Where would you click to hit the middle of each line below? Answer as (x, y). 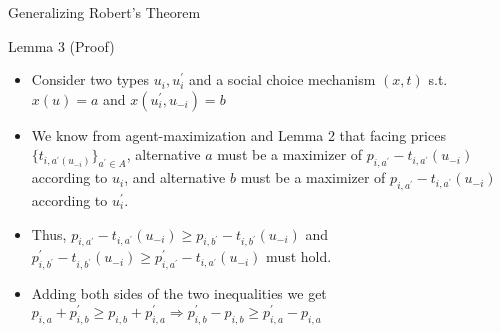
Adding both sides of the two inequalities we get (179, 293)
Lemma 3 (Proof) (61, 45)
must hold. (299, 256)
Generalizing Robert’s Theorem (104, 12)
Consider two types (90, 79)
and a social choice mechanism (282, 79)
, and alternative (175, 177)
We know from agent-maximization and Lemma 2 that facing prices (238, 134)
